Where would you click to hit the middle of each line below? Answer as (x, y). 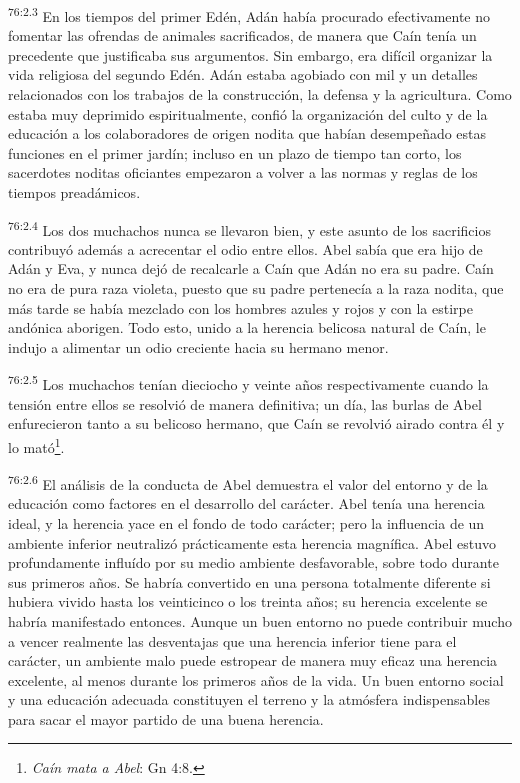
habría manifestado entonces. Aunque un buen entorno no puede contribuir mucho (260, 620)
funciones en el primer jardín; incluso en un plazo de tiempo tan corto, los (235, 152)
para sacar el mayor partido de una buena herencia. (166, 718)
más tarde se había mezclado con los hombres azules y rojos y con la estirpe (240, 307)
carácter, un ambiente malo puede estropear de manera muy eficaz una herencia (253, 660)
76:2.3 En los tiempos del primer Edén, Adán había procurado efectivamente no (249, 14)
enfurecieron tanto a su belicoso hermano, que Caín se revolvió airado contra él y (256, 423)
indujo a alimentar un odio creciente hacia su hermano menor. (198, 346)
